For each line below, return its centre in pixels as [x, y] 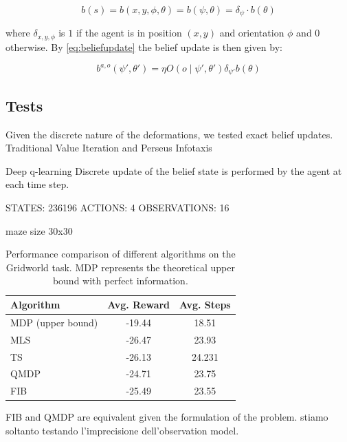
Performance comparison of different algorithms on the [121, 254]
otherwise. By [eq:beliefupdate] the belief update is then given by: [144, 46]
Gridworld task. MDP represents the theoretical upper [120, 267]
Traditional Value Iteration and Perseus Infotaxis [109, 148]
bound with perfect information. [120, 281]
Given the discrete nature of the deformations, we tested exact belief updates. [169, 134]
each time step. [37, 184]
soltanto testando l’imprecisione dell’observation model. [122, 430]
